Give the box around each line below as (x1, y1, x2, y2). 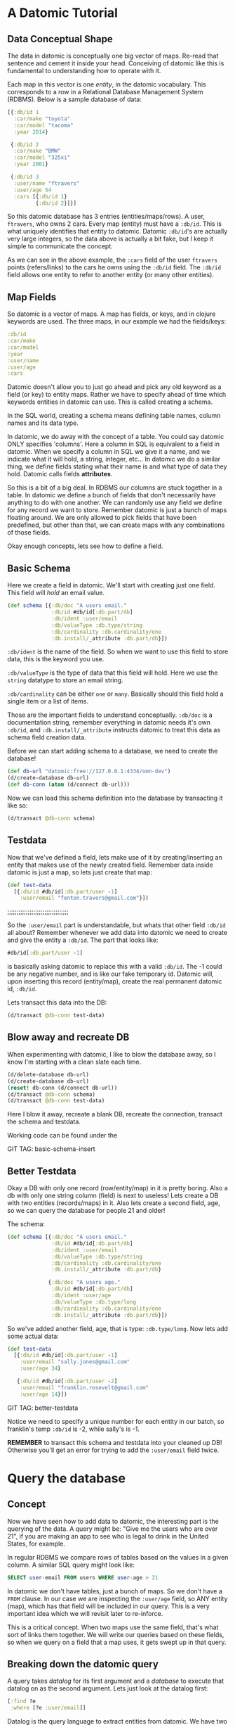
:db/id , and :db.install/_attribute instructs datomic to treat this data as (7, 726, 221, 734)
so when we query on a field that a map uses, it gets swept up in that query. (7, 1638, 227, 1646)
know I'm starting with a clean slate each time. (7, 1057, 142, 1066)
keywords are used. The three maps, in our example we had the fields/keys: (7, 317, 227, 326)
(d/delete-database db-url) (7, 1071, 90, 1078)
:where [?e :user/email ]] (10, 1705, 86, 1712)
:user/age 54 (13, 186, 52, 193)
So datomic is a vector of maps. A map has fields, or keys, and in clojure (7, 310, 216, 318)
